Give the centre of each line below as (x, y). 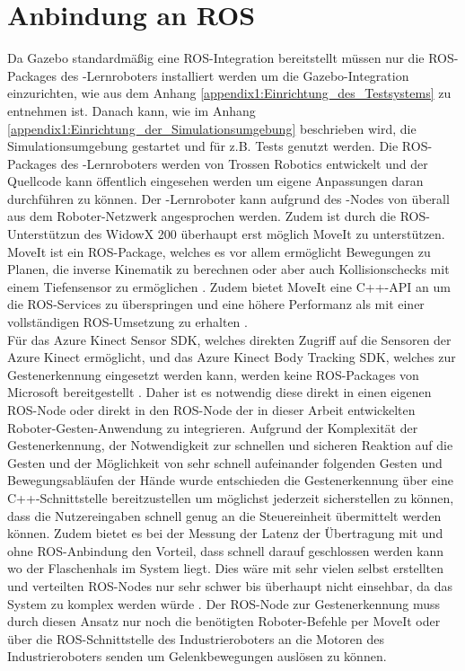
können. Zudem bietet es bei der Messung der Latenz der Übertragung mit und (225, 533)
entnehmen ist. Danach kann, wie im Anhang (132, 110)
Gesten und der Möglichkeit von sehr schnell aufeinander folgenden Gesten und (225, 462)
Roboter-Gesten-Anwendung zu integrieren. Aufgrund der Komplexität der (213, 427)
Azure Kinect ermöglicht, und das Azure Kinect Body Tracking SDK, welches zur (232, 357)
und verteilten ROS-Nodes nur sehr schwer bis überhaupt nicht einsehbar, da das (230, 585)
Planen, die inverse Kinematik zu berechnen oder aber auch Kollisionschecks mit (228, 269)
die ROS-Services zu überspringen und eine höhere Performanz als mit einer (216, 304)
